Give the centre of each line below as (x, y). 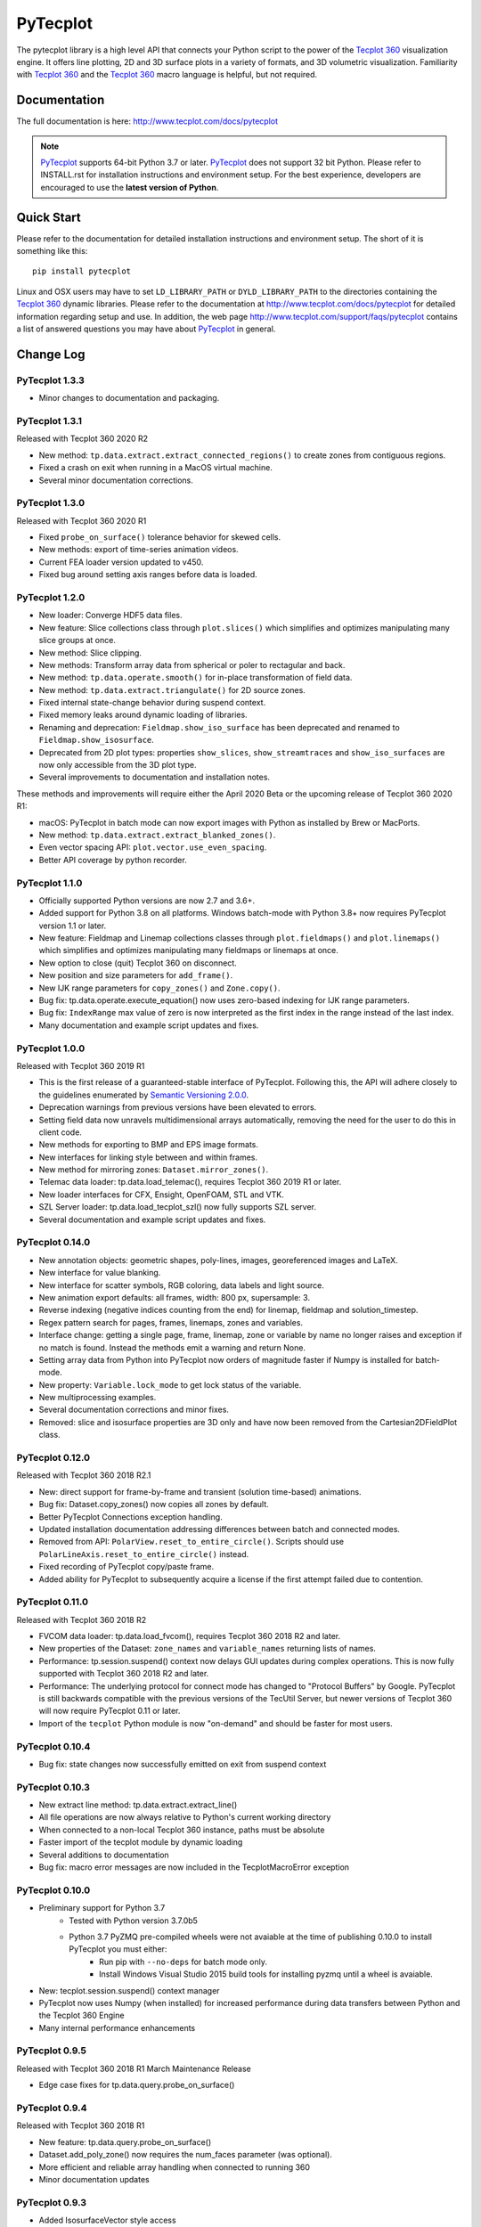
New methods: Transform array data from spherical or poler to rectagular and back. (192, 665)
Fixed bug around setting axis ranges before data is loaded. (148, 575)
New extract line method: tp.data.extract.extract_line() (138, 1805)
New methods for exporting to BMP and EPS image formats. (148, 1145)
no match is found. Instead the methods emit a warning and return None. (172, 1347)
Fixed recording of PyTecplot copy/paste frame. (126, 1567)
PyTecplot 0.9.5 (52, 2051)
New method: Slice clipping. (90, 653)
